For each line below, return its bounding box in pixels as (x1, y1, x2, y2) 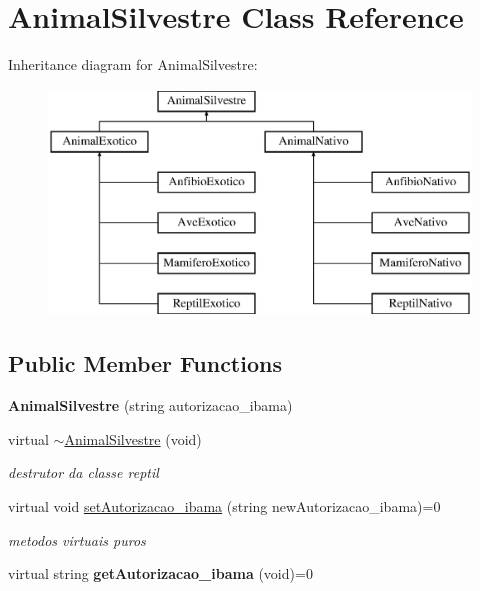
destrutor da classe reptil (8, 462, 159, 483)
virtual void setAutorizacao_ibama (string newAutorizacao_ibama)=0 (8, 496, 441, 517)
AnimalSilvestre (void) (64, 428, 202, 449)
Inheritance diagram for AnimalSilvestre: (8, 54, 258, 75)
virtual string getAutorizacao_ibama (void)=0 (8, 563, 313, 584)
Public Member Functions (8, 348, 282, 379)
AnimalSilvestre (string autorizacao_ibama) (8, 395, 293, 416)
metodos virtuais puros (8, 529, 146, 550)
